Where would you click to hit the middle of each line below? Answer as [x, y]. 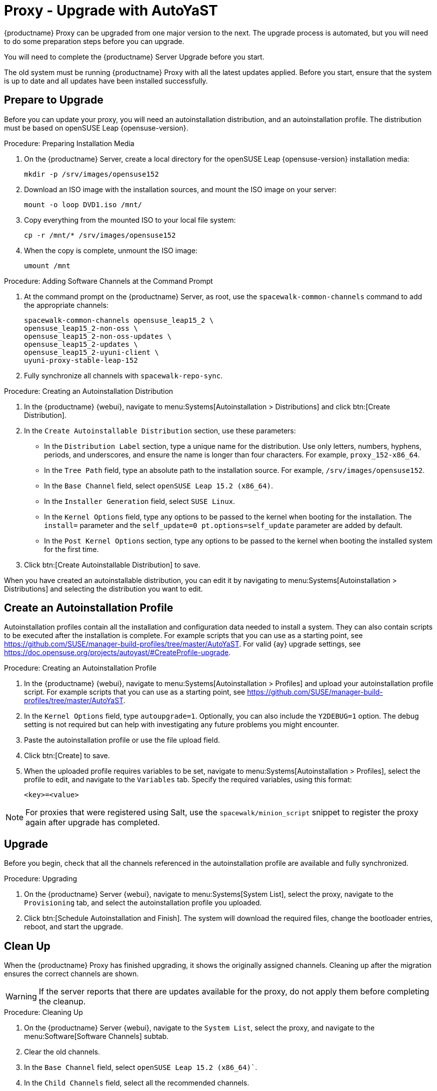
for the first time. [71, 549]
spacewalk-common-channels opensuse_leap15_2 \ [119, 320]
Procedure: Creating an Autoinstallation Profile [80, 668]
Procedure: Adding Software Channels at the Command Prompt [108, 281]
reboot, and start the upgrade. [73, 927]
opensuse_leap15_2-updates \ [81, 344]
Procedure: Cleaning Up [43, 1012]
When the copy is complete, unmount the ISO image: [111, 250]
